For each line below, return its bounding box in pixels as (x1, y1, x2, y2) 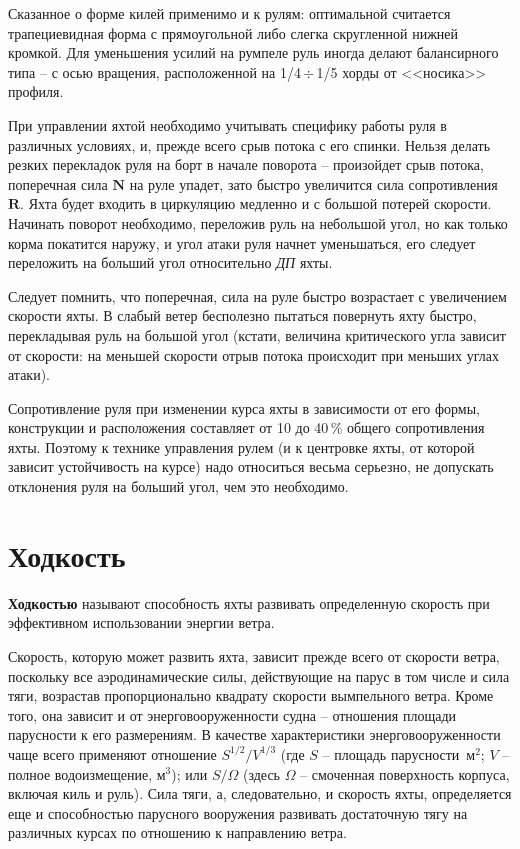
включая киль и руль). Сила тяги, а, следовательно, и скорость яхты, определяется (8, 783, 512, 804)
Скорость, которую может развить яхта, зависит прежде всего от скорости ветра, (8, 645, 500, 666)
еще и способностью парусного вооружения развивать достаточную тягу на (8, 802, 468, 823)
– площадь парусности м (322, 743, 476, 764)
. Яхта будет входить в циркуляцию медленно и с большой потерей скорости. (20, 193, 492, 214)
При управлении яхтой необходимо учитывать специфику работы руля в (8, 114, 447, 135)
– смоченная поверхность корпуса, (300, 763, 510, 784)
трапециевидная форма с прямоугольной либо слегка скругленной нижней (8, 22, 459, 43)
